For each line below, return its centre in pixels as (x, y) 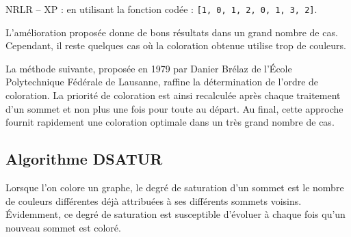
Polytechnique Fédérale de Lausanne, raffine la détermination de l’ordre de (162, 82)
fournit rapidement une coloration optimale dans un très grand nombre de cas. (170, 122)
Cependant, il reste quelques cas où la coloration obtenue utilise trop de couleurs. (176, 45)
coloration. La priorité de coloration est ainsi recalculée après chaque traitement (173, 95)
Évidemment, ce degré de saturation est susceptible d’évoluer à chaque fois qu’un (175, 214)
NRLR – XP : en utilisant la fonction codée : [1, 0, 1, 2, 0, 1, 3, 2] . (161, 9)
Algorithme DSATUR (84, 159)
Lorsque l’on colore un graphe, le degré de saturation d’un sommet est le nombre (175, 187)
